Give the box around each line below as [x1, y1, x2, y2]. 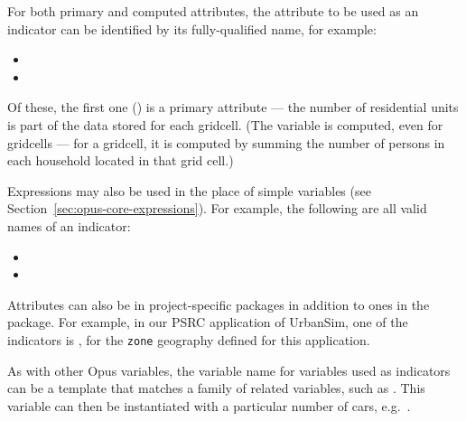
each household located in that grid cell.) [7, 151, 234, 170]
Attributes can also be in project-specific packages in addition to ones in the [7, 295, 430, 313]
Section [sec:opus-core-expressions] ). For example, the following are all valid [7, 199, 427, 218]
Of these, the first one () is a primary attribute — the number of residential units [7, 98, 459, 117]
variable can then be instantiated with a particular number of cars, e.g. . [7, 396, 411, 415]
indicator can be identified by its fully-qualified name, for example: [7, 19, 377, 38]
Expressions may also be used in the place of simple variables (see [7, 181, 371, 200]
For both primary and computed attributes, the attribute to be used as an [7, 2, 419, 20]
